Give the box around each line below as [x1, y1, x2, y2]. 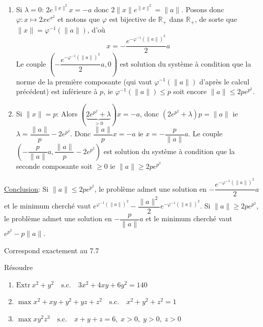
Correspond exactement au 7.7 [4, 245, 99, 255]
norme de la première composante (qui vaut [16, 76, 152, 86]
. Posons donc [181, 4, 224, 14]
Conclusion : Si [4, 183, 49, 194]
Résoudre [4, 262, 33, 273]
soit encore [173, 86, 207, 97]
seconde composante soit [16, 160, 93, 171]
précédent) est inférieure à [16, 86, 98, 97]
